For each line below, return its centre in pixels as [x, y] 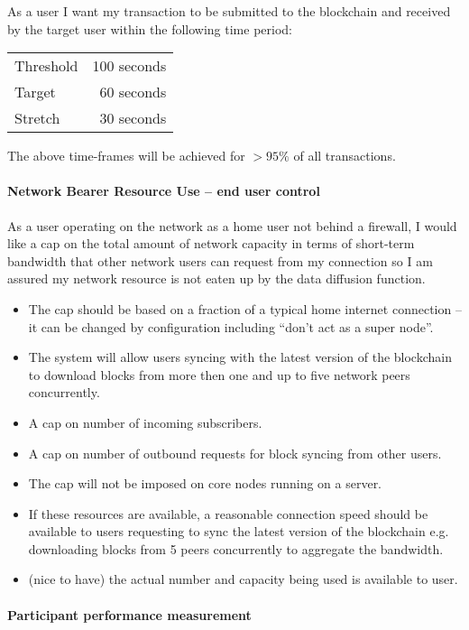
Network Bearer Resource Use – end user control [164, 191]
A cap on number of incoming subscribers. [145, 422]
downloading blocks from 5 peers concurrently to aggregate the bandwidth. [236, 548]
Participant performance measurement [129, 614]
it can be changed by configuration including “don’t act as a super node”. [231, 326]
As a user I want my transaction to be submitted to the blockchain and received [229, 11]
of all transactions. [345, 156]
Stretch [37, 118]
